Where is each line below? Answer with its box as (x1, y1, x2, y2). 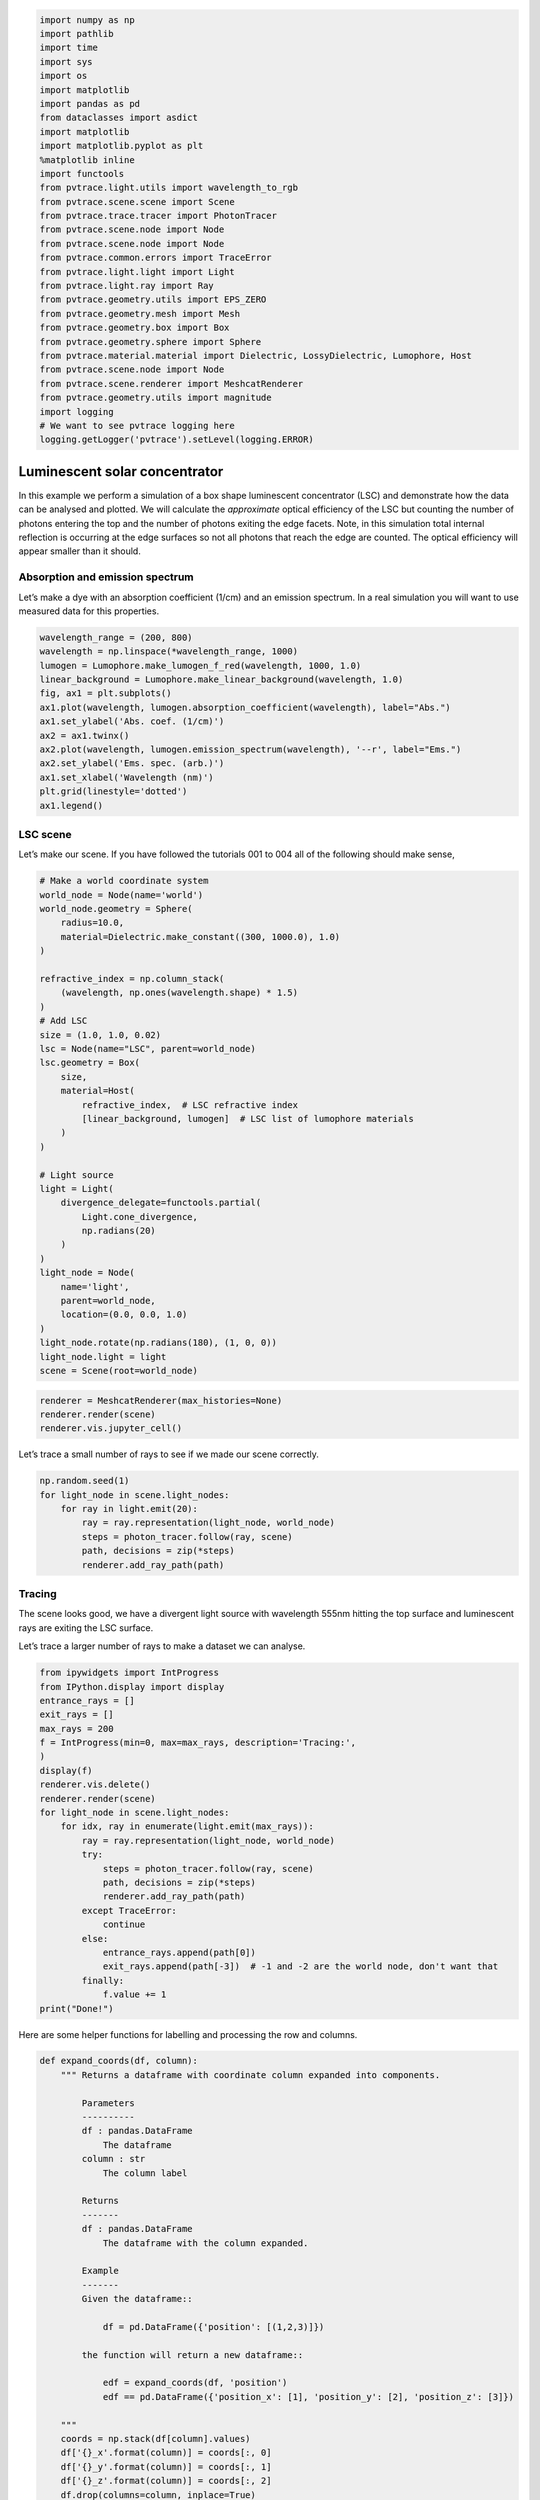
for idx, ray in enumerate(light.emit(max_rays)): (60, 1821, 314, 1832)
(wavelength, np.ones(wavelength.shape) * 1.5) (60, 987, 299, 999)
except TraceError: (81, 1905, 177, 1916)
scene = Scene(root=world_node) (39, 1365, 199, 1376)
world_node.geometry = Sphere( (39, 903, 194, 915)
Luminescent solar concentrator (18, 463, 224, 480)
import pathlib (39, 28, 114, 39)
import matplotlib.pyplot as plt (39, 140, 204, 152)
